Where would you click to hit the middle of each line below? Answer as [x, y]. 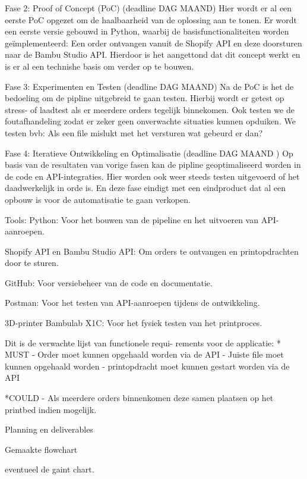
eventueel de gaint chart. [50, 469]
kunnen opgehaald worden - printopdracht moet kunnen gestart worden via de [147, 366]
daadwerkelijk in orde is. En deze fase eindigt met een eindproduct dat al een [145, 188]
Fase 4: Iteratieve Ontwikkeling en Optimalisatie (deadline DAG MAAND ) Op [149, 153]
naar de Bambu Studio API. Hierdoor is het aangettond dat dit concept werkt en [153, 54]
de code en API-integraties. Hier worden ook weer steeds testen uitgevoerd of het [152, 176]
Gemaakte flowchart [41, 449]
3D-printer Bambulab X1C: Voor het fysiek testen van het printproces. [134, 323]
